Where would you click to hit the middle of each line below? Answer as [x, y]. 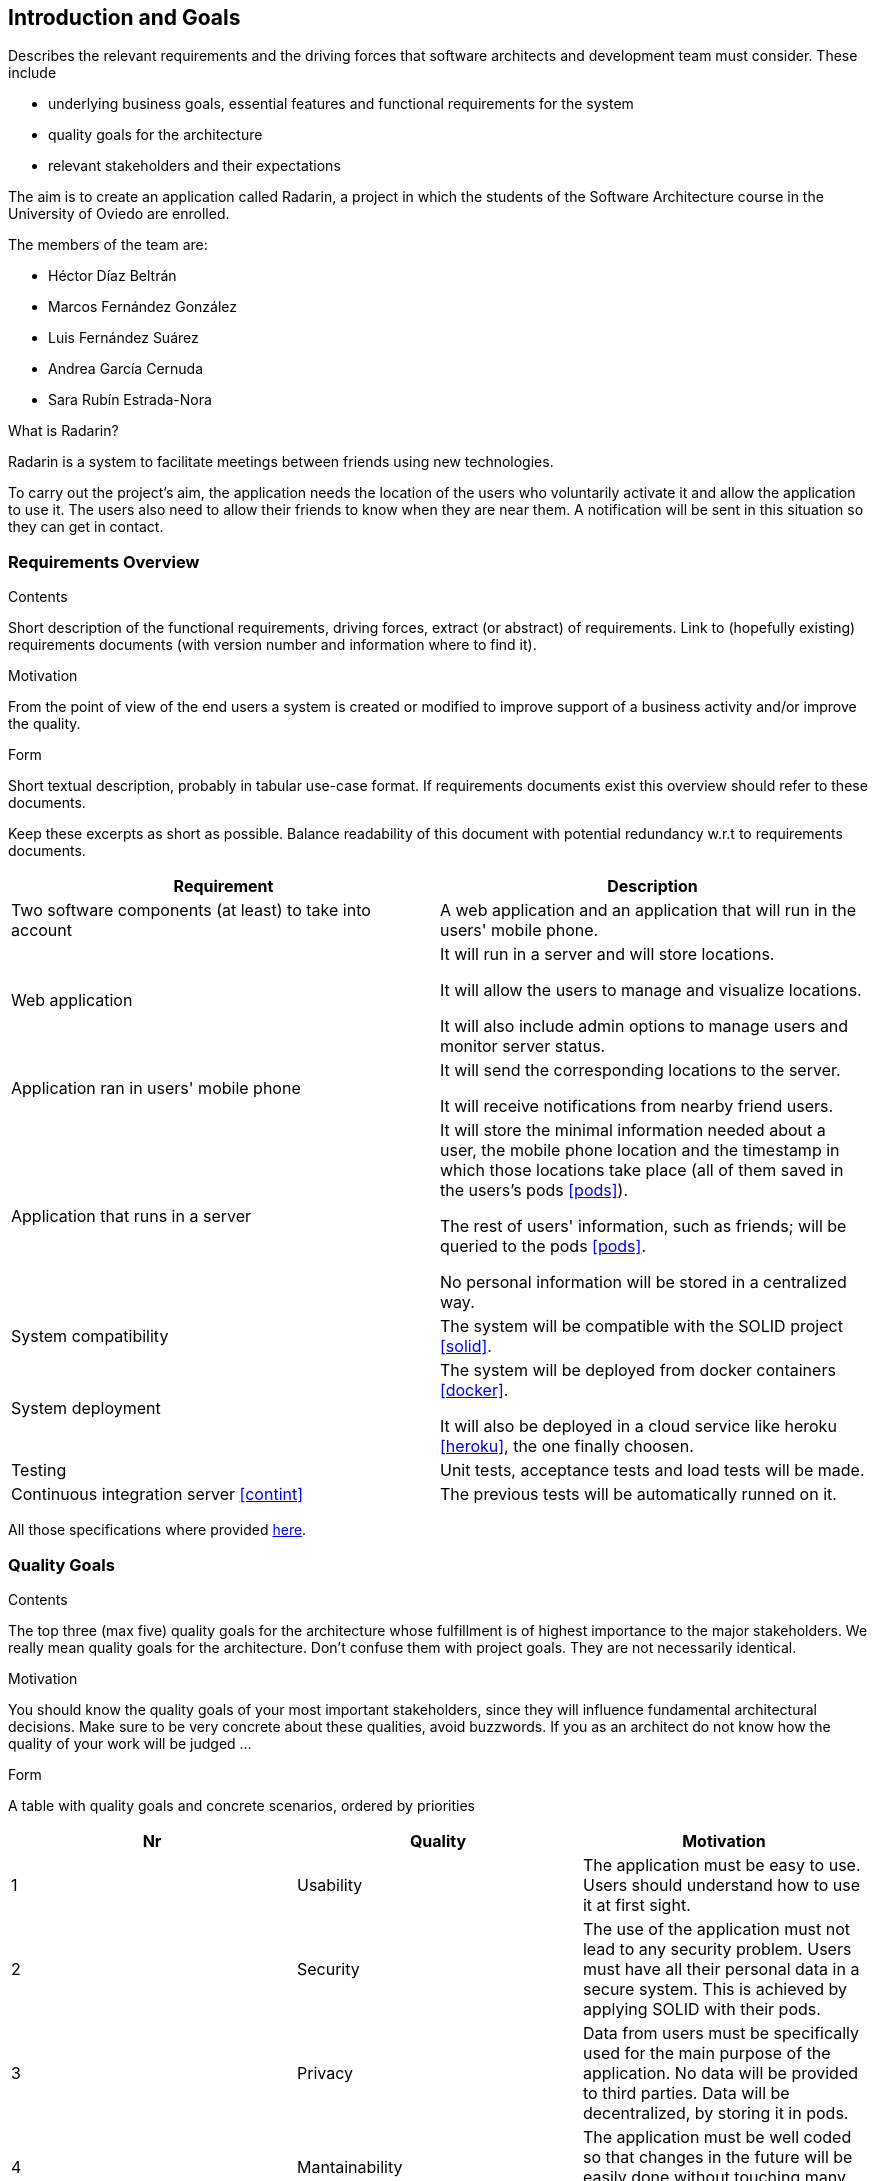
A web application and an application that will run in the [648, 910]
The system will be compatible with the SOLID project [641, 1326]
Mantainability [349, 2166]
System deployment [86, 1408]
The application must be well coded [717, 2136]
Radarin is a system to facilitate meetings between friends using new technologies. [281, 462]
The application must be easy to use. [721, 1864]
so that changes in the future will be [717, 2156]
